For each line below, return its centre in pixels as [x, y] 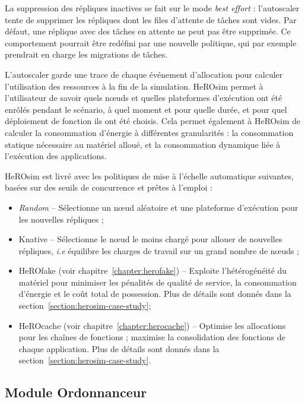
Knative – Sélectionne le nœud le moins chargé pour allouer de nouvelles [150, 239]
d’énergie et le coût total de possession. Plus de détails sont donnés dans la [155, 294]
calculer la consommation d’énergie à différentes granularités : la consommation [149, 132]
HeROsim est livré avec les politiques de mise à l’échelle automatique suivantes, [149, 175]
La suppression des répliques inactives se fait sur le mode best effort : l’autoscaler [152, 8]
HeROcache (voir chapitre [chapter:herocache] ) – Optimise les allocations [152, 325]
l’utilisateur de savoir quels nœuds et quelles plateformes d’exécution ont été [144, 98]
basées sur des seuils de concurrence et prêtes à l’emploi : [109, 187]
